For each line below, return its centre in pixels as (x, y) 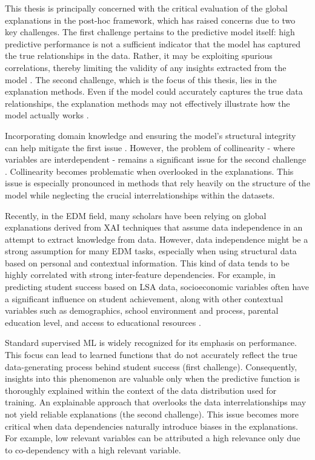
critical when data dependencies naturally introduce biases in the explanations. (151, 426)
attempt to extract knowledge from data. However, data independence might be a (157, 239)
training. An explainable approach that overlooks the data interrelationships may (156, 402)
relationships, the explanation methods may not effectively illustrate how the (148, 103)
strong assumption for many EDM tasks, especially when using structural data (151, 251)
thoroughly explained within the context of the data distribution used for (141, 390)
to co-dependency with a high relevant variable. (93, 449)
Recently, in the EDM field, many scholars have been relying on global (136, 215)
